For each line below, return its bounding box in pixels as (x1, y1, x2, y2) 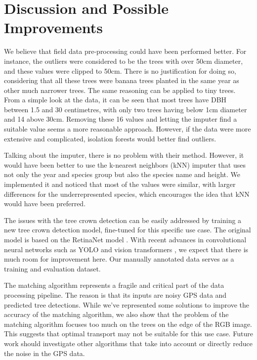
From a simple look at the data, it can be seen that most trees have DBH (4, 94, 227, 105)
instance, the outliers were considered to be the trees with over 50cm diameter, (4, 55, 243, 66)
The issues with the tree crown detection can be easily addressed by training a (4, 215, 242, 225)
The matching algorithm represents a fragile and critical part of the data (4, 280, 224, 290)
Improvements (4, 17, 103, 38)
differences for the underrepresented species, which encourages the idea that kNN (4, 188, 250, 199)
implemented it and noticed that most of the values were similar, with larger (4, 179, 236, 189)
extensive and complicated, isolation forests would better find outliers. (4, 133, 216, 143)
